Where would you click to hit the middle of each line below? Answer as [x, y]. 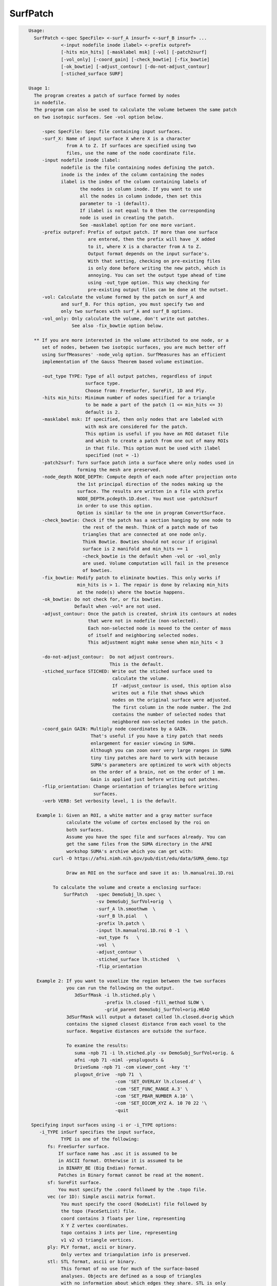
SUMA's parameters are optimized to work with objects [161, 765]
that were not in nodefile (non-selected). [143, 621]
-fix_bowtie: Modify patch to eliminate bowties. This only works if [131, 578]
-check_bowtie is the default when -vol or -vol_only [151, 556]
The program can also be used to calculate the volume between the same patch [135, 110]
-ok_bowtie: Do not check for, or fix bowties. [103, 599]
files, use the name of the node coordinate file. [131, 153]
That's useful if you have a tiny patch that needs [157, 736]
